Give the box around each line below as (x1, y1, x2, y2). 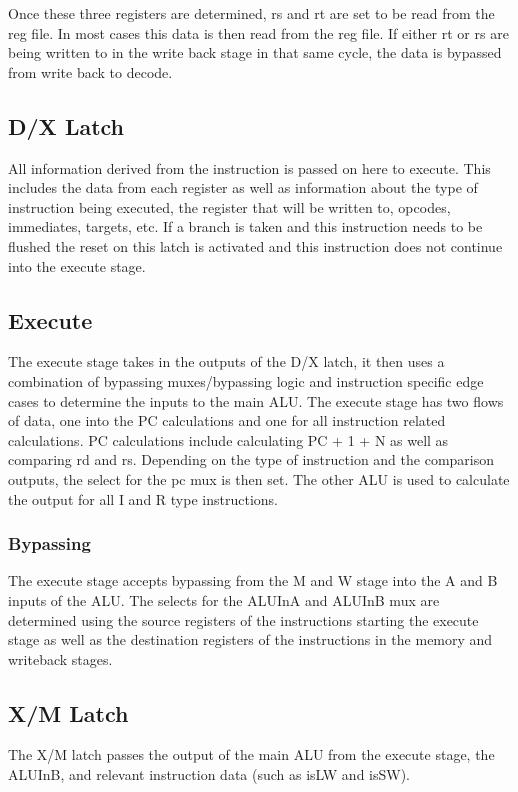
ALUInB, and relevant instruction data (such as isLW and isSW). (8, 764, 411, 785)
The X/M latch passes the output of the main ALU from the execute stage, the (8, 744, 495, 765)
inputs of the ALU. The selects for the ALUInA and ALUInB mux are (8, 589, 440, 610)
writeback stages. (8, 648, 113, 669)
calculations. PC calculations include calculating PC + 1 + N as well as (8, 429, 449, 450)
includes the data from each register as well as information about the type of (8, 177, 478, 198)
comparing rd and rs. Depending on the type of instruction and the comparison (8, 449, 495, 470)
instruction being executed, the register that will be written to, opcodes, (8, 196, 451, 217)
